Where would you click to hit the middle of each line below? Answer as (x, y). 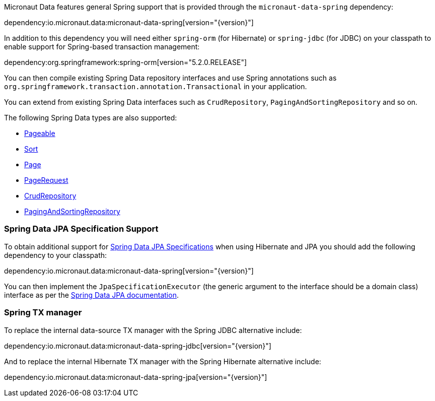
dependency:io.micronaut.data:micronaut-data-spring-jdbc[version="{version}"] (138, 346)
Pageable (40, 133)
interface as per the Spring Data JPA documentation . (91, 295)
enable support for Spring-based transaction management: (102, 47)
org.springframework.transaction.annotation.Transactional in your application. (156, 86)
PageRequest (46, 180)
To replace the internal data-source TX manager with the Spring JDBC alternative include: (153, 330)
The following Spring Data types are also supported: (91, 118)
